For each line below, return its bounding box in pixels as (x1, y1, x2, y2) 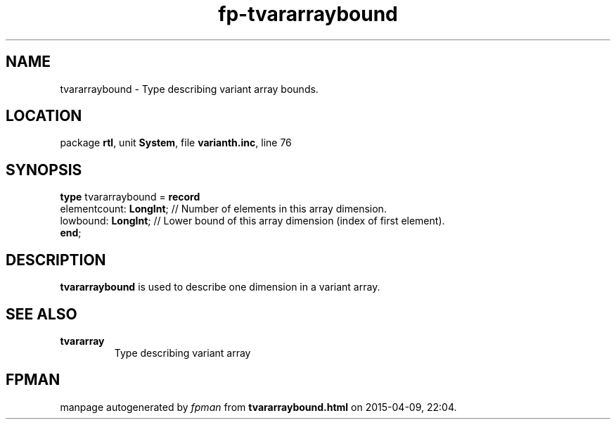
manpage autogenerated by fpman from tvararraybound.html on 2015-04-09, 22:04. (60, 400, 457, 413)
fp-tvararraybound (218, 2, 398, 26)
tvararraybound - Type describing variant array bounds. (60, 82, 319, 95)
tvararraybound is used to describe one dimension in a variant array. (60, 281, 380, 293)
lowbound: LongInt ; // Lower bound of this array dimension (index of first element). (60, 215, 445, 227)
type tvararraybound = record (60, 191, 200, 203)
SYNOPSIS (6, 160, 82, 179)
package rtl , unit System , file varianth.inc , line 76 (60, 137, 292, 149)
